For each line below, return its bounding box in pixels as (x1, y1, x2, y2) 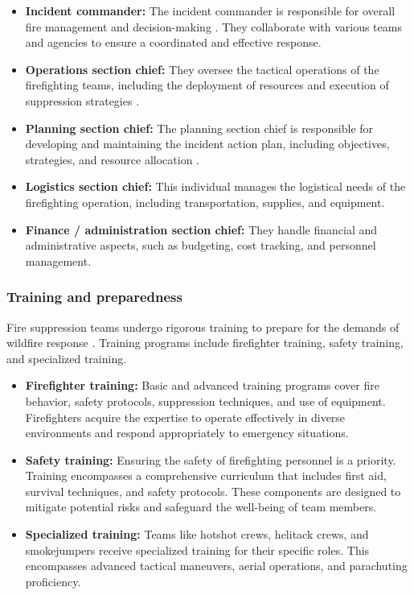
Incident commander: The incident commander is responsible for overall (25, 2, 396, 19)
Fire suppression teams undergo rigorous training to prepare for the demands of (6, 318, 400, 335)
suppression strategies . (25, 92, 140, 109)
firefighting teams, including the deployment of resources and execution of (25, 76, 389, 93)
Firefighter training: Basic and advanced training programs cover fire (25, 377, 379, 394)
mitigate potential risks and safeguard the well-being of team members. (25, 498, 377, 515)
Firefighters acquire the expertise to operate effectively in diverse (25, 408, 346, 425)
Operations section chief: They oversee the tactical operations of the (25, 60, 379, 77)
